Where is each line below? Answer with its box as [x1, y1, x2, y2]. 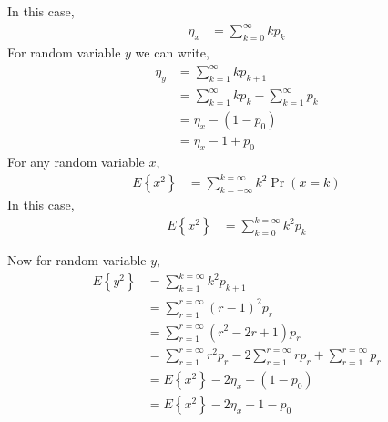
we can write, [135, 42, 209, 61]
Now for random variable [7, 251, 147, 270]
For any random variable [7, 152, 145, 171]
